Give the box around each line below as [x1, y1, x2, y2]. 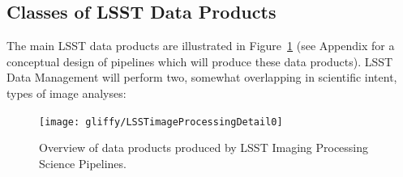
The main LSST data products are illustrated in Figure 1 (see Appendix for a [6, 37, 395, 54]
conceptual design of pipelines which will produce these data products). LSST [6, 53, 393, 70]
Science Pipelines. [39, 154, 126, 171]
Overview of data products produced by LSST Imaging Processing [39, 139, 369, 156]
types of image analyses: [6, 84, 126, 101]
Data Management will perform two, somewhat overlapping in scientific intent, [6, 69, 397, 86]
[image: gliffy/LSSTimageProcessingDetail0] [39, 116, 283, 128]
